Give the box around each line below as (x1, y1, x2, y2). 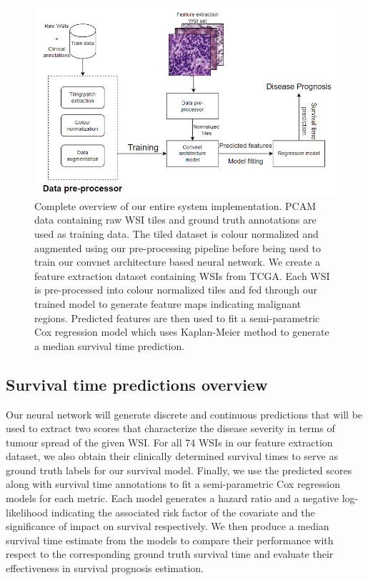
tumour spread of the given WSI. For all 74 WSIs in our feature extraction (6, 434, 333, 449)
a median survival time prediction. (34, 338, 185, 353)
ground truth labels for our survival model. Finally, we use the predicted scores (6, 462, 352, 477)
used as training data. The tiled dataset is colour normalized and (34, 226, 319, 241)
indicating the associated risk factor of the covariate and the (51, 504, 315, 519)
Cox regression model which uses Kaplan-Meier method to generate (34, 324, 329, 339)
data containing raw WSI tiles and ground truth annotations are (34, 212, 317, 227)
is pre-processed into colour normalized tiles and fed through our (34, 282, 318, 297)
